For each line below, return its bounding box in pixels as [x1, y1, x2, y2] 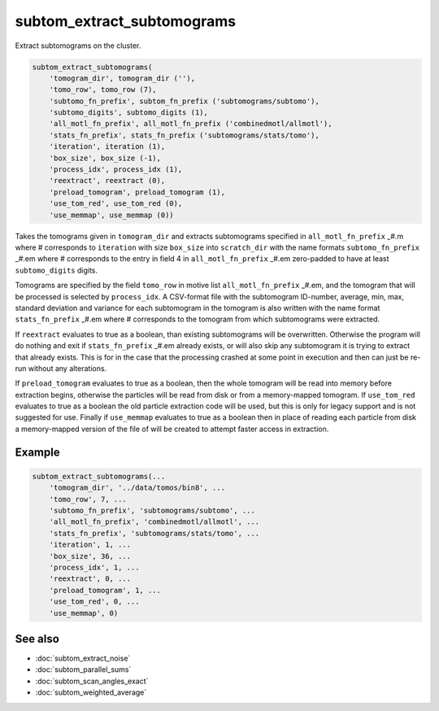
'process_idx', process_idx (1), [49, 165, 183, 174]
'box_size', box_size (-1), [49, 153, 162, 163]
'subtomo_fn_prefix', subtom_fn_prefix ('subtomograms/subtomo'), [49, 96, 320, 106]
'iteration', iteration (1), [49, 142, 166, 151]
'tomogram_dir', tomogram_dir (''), [49, 73, 195, 83]
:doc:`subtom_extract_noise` [35, 653, 131, 663]
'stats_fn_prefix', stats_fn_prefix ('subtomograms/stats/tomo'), [49, 130, 320, 140]
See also [15, 631, 60, 646]
